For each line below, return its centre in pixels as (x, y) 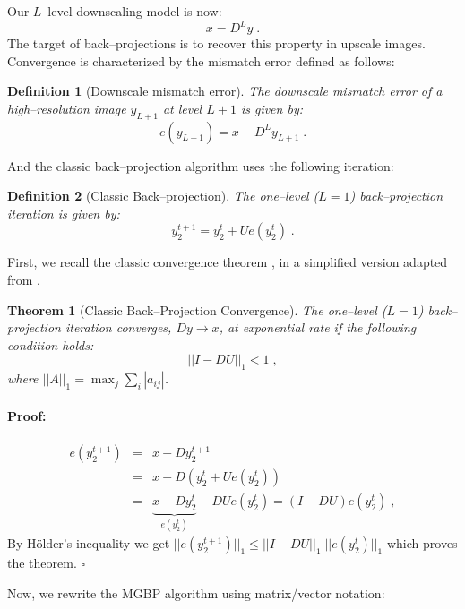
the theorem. (42, 563)
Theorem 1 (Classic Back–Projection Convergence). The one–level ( (197, 309)
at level (182, 108)
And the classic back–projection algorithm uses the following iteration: (201, 165)
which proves (422, 543)
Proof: (27, 415)
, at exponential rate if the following (318, 327)
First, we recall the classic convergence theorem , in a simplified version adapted (228, 262)
